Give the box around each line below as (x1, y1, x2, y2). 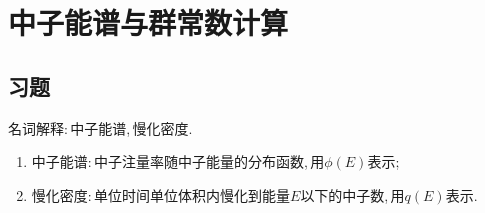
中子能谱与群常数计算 (8, 2, 289, 43)
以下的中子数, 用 (300, 184, 405, 205)
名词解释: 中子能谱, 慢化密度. (8, 117, 193, 138)
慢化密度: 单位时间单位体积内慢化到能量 (31, 184, 291, 205)
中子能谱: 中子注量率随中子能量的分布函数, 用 (31, 151, 325, 172)
